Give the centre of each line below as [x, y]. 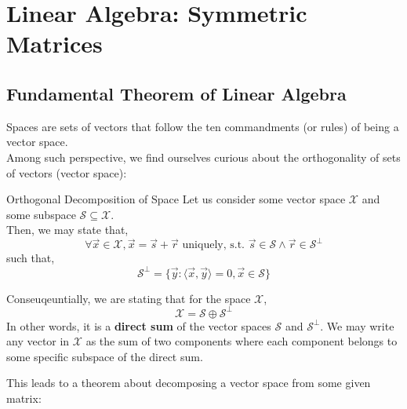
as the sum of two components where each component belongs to [242, 341]
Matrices [55, 44]
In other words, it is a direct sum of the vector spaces [139, 325]
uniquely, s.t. [213, 245]
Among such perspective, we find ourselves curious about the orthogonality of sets [203, 157]
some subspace [41, 214]
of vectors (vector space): [67, 172]
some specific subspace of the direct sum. [105, 356]
